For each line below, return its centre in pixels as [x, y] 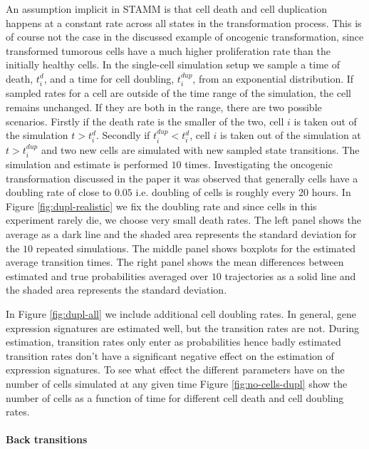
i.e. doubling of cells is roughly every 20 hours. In [243, 192]
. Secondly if [123, 135]
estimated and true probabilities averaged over [107, 275]
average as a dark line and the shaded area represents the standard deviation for [181, 233]
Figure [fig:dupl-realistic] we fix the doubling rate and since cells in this [161, 206]
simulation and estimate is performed [87, 164]
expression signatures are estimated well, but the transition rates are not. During [183, 327]
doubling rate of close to [59, 192]
